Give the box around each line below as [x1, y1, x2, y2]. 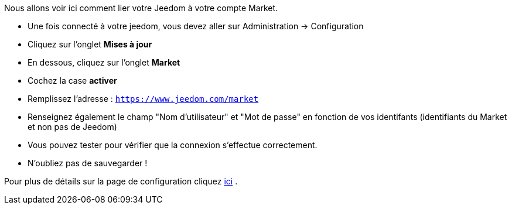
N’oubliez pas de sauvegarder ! [28, 158, 148, 168]
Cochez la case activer [28, 76, 117, 85]
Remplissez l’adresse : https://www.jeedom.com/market [28, 94, 259, 104]
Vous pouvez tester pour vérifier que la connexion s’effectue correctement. [28, 140, 318, 150]
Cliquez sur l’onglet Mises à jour [28, 39, 152, 49]
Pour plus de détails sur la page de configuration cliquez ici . [4, 176, 238, 186]
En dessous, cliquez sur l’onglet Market [28, 57, 180, 67]
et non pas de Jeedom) [28, 122, 117, 132]
